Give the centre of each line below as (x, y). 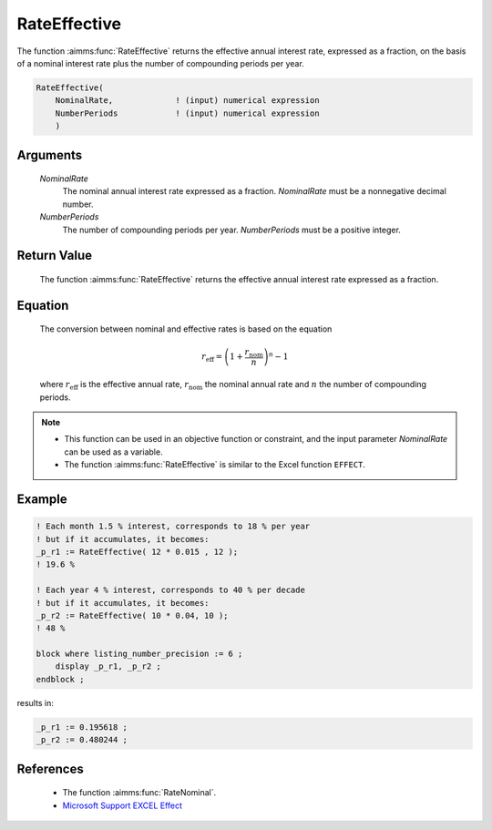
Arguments (50, 155)
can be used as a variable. (113, 452)
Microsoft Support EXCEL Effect (122, 805)
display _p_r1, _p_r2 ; (108, 666)
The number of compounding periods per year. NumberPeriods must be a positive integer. (231, 230)
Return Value (55, 256)
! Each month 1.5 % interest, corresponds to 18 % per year (173, 527)
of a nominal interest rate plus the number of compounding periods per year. (160, 63)
